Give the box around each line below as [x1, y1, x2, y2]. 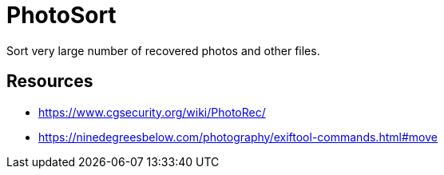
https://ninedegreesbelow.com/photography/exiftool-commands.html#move [38, 129, 438, 144]
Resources [6, 71, 93, 92]
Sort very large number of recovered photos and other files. [6, 43, 320, 58]
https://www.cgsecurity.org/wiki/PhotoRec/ [38, 105, 266, 119]
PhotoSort [6, 2, 117, 29]
